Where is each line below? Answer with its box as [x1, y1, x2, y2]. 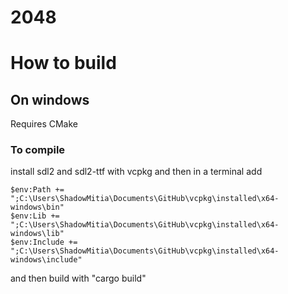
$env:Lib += [10, 211, 60, 221]
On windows [10, 91, 90, 108]
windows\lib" [10, 229, 65, 239]
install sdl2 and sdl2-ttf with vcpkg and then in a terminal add [10, 166, 263, 178]
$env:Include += [10, 237, 78, 248]
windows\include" [10, 255, 83, 265]
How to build [10, 52, 117, 75]
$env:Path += [10, 185, 65, 195]
